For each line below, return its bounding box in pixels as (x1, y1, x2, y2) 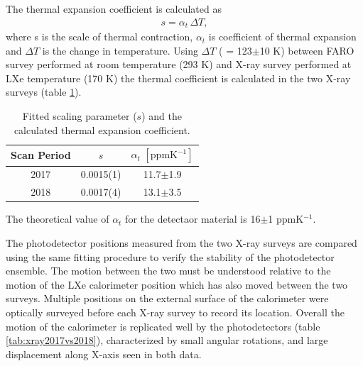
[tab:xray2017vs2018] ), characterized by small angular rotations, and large (6, 333, 328, 348)
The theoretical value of (6, 211, 109, 226)
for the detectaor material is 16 (125, 211, 261, 226)
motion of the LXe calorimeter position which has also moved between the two (6, 277, 348, 292)
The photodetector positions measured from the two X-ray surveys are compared (6, 235, 357, 250)
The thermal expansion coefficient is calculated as (6, 1, 222, 16)
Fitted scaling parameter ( (22, 109, 137, 123)
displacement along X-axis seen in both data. (6, 346, 202, 361)
